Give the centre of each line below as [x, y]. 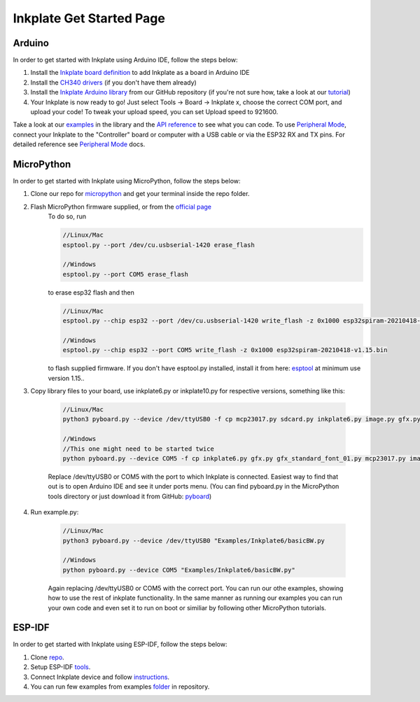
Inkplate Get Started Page [89, 18]
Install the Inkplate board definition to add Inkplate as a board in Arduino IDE [140, 73]
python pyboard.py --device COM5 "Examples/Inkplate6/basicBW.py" [179, 570]
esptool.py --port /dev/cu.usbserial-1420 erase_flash [159, 245]
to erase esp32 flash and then [91, 292]
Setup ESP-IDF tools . [61, 667]
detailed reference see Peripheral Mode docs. [79, 144]
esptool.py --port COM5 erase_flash [126, 274]
